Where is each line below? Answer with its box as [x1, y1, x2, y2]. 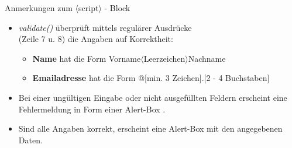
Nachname [188, 52, 226, 64]
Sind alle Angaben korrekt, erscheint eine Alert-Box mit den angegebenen [18, 122, 283, 135]
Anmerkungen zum [5, 2, 73, 13]
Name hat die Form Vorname [32, 52, 141, 64]
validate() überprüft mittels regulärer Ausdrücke [18, 21, 192, 33]
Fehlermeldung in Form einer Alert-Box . [18, 103, 166, 115]
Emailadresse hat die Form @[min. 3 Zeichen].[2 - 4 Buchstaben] [32, 72, 270, 84]
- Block [104, 2, 130, 13]
